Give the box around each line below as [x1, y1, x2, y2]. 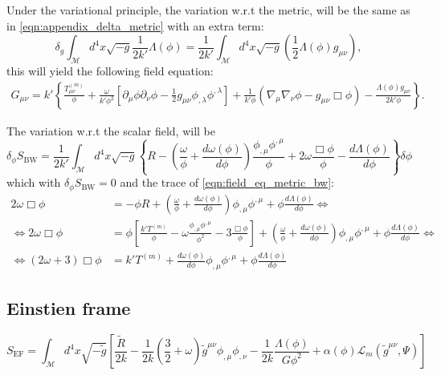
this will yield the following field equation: [6, 62, 214, 79]
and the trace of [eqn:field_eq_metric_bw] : [120, 174, 335, 191]
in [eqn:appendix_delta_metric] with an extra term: [6, 17, 264, 34]
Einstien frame [6, 296, 131, 321]
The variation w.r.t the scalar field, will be [6, 122, 215, 139]
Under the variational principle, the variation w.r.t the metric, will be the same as [6, 2, 410, 18]
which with [6, 174, 61, 191]
